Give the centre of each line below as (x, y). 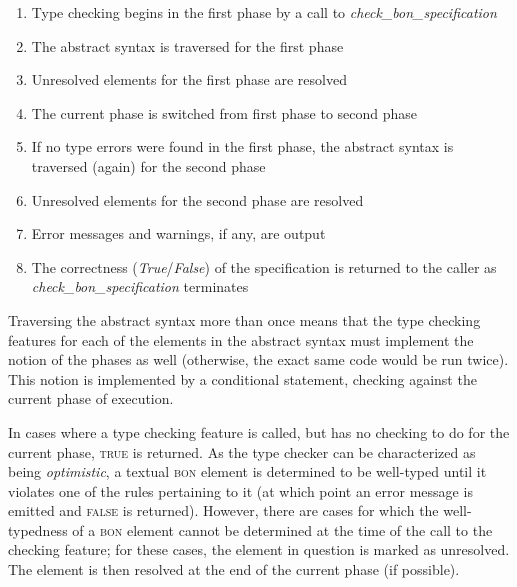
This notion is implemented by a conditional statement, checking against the (242, 378)
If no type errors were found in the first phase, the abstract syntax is (242, 146)
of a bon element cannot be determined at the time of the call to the (282, 529)
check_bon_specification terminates (140, 286)
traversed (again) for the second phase (148, 165)
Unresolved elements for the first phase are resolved (189, 79)
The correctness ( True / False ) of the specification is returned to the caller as (264, 266)
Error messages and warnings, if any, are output (178, 233)
